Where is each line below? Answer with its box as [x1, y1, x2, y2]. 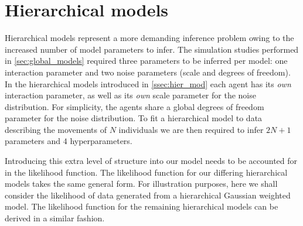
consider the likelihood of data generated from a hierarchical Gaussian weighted [5, 189, 291, 201]
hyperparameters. [70, 135, 132, 147]
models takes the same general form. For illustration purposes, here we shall [5, 177, 278, 190]
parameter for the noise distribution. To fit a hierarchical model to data [5, 112, 263, 124]
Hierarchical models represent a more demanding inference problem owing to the [5, 32, 294, 44]
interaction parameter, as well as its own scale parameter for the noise [5, 89, 256, 101]
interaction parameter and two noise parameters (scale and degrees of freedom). [5, 66, 291, 78]
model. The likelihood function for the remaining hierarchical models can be [5, 200, 278, 213]
